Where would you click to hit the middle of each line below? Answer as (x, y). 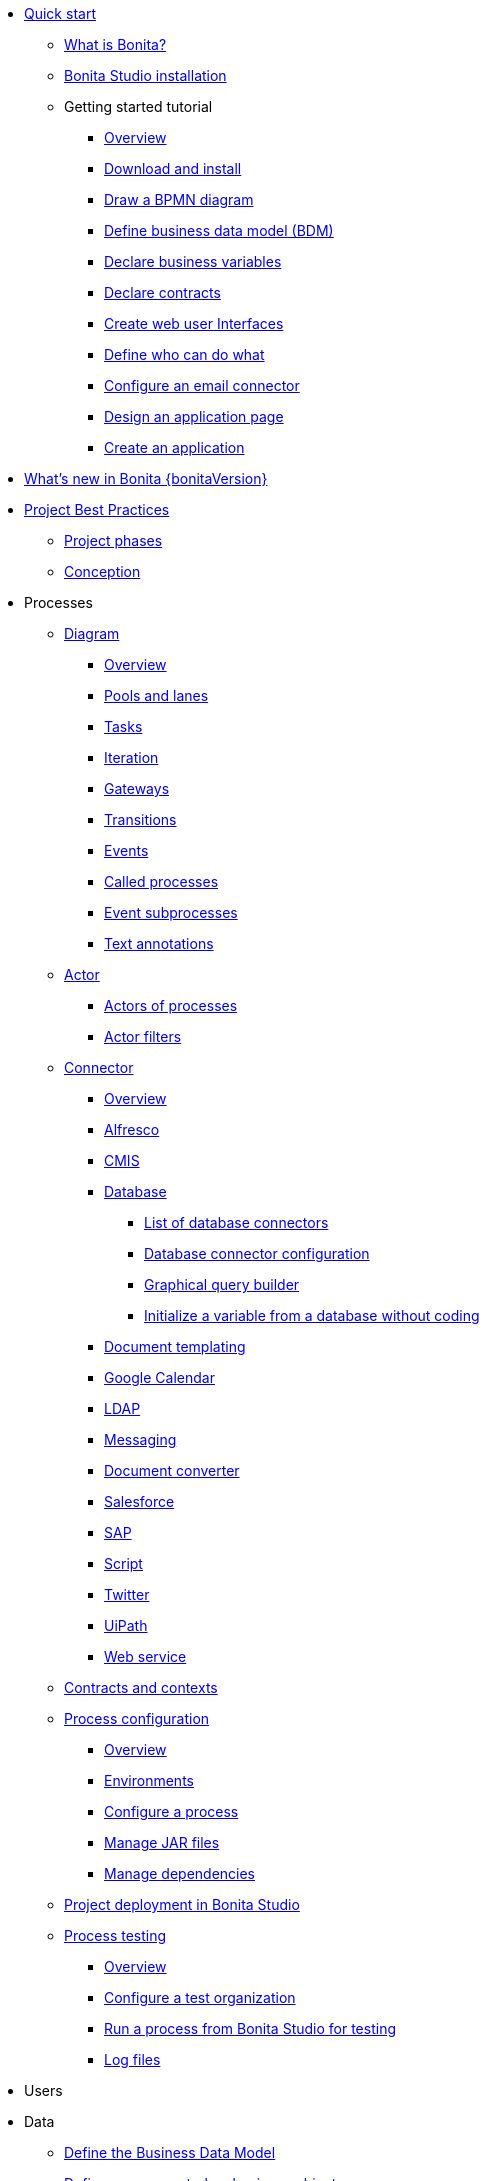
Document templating (175, 1346)
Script (123, 1563)
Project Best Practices (97, 509)
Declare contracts (162, 292)
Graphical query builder (222, 1284)
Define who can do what (184, 354)
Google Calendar (159, 1377)
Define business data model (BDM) (219, 230)
